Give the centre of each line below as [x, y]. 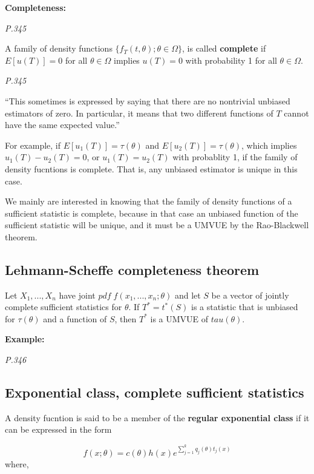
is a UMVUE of [179, 318]
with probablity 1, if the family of [235, 157]
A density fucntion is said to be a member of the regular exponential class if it [157, 417]
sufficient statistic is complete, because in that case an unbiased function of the [152, 213]
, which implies [269, 145]
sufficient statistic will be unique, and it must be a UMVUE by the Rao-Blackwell [157, 225]
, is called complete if [224, 48]
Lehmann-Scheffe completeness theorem [132, 269]
